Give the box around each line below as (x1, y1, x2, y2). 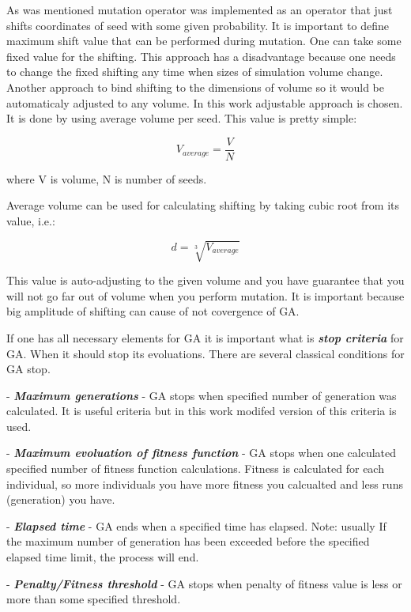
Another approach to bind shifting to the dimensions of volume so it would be (6, 78, 384, 95)
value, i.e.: (6, 213, 55, 229)
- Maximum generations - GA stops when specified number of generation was (6, 387, 397, 403)
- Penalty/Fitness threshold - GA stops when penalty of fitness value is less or (6, 575, 402, 591)
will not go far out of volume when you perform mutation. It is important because (6, 287, 405, 304)
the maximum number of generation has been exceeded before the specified (6, 533, 370, 550)
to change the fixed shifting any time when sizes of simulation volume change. (6, 63, 383, 80)
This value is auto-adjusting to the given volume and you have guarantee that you (6, 272, 405, 289)
